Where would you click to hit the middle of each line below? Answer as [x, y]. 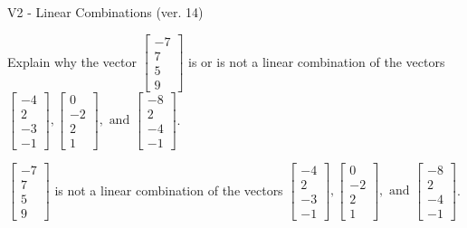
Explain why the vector [72, 61]
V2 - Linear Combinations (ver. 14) [105, 12]
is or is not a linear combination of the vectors [317, 61]
